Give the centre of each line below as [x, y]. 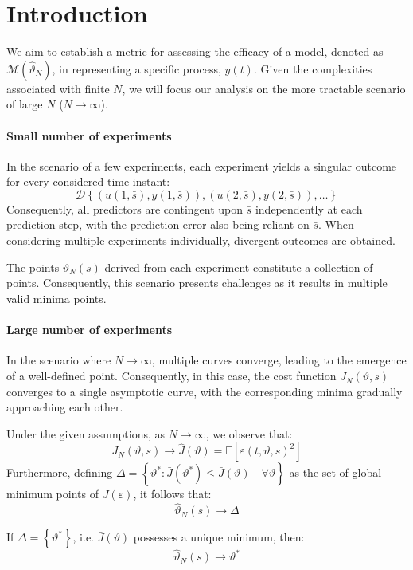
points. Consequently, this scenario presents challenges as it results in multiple [197, 283]
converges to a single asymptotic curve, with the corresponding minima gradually [205, 391]
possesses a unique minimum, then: [219, 537]
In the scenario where [59, 360]
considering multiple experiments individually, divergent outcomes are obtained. [201, 240]
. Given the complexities [313, 68]
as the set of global [335, 472]
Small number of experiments [89, 135]
